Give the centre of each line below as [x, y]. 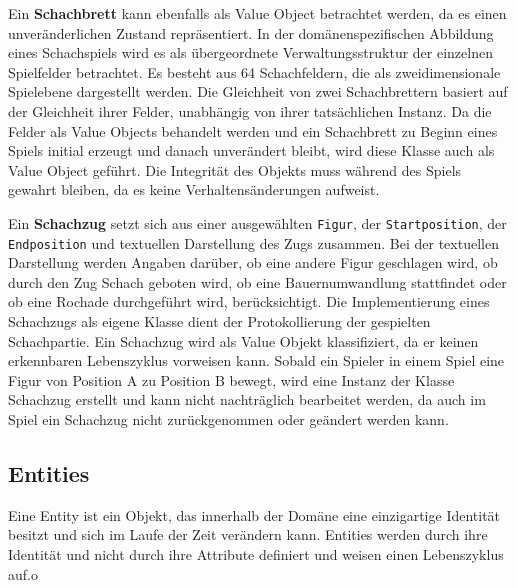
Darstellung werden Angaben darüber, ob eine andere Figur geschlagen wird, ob [253, 262]
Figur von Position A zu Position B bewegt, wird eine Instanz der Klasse [231, 379]
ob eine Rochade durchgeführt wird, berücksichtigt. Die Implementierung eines [249, 301]
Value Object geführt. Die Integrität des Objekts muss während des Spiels [235, 169]
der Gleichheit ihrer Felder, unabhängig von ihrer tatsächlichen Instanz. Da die [250, 110]
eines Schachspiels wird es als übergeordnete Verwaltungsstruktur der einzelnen [250, 52]
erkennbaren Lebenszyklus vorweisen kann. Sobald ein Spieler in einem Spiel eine [256, 360]
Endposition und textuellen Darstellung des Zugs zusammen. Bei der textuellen [253, 242]
